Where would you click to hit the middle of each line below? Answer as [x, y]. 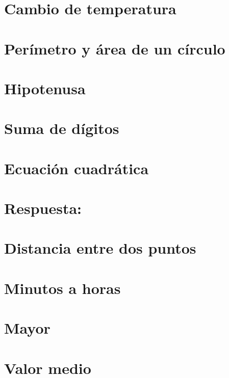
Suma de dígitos [62, 128]
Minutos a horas [62, 288]
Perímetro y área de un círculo [115, 48]
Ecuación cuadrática [77, 168]
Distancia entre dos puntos [100, 248]
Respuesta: [43, 208]
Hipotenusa [45, 88]
